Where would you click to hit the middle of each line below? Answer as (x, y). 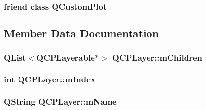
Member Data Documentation (82, 33)
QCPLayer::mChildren (157, 57)
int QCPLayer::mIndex (50, 79)
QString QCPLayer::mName (60, 102)
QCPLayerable (66, 57)
